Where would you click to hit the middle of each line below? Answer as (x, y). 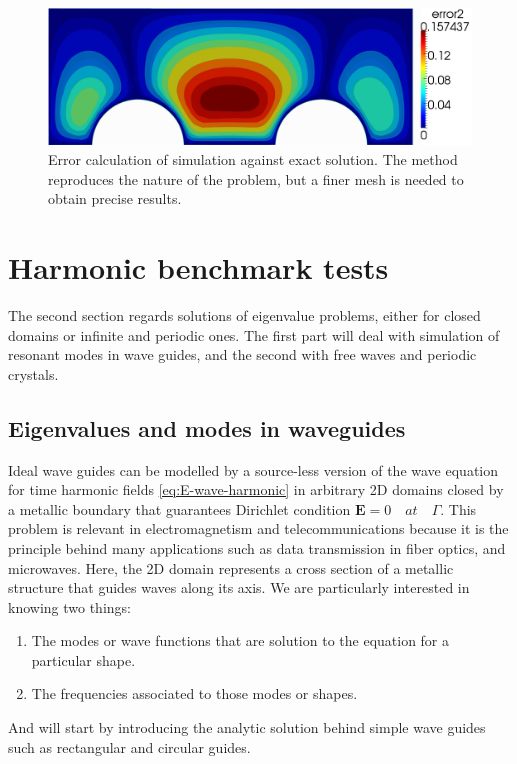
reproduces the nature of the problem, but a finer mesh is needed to (256, 178)
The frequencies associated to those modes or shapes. (194, 693)
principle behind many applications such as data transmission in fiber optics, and (257, 547)
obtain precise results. (115, 198)
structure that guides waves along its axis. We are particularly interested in (239, 587)
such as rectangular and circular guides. (129, 746)
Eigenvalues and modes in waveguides (207, 427)
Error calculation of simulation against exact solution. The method (253, 159)
